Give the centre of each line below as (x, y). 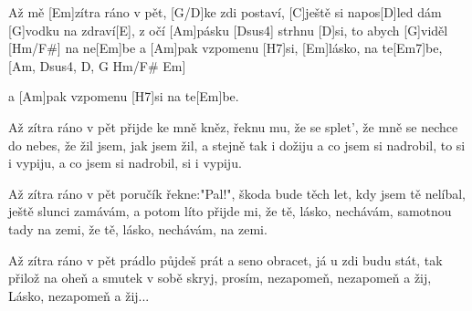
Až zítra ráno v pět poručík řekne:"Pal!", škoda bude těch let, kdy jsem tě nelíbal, (237, 193)
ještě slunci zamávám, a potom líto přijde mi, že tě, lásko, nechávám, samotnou (230, 211)
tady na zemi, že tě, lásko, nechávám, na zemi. (138, 228)
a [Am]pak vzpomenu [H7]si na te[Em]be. (124, 96)
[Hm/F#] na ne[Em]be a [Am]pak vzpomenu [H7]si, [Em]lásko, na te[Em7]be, (226, 48)
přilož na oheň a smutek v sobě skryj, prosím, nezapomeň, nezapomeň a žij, (220, 278)
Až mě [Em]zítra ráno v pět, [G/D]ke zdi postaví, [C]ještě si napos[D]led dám (225, 12)
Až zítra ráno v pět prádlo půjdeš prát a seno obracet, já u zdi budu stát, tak (226, 259)
